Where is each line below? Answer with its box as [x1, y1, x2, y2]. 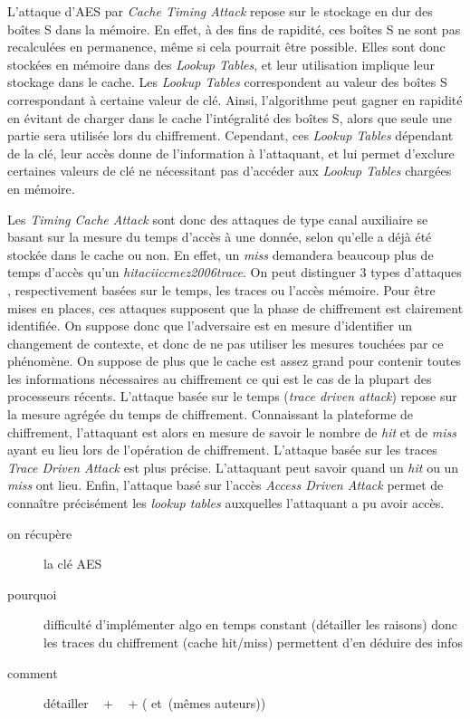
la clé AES [43, 554, 102, 573]
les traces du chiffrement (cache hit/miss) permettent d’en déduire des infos [43, 633, 463, 651]
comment [7, 663, 58, 682]
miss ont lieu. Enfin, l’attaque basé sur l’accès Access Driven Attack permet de [7, 475, 444, 494]
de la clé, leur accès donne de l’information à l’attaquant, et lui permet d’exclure [7, 143, 455, 162]
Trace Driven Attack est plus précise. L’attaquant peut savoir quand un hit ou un [7, 457, 459, 476]
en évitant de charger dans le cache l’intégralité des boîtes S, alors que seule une [7, 108, 452, 127]
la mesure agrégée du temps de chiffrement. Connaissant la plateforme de [7, 405, 414, 424]
